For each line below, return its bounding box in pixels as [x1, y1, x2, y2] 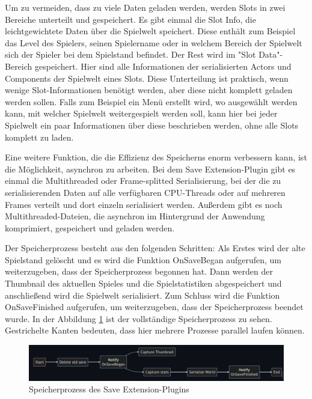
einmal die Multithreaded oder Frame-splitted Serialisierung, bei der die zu [5, 174, 281, 187]
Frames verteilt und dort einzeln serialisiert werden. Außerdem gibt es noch [5, 198, 283, 210]
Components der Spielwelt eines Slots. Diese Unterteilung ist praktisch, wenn [5, 72, 289, 84]
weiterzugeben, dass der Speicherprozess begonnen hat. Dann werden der [5, 265, 274, 278]
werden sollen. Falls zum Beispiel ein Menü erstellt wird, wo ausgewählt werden [5, 95, 298, 108]
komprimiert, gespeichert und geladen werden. [5, 221, 175, 234]
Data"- [258, 48, 283, 61]
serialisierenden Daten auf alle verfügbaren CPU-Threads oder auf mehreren [5, 186, 286, 198]
